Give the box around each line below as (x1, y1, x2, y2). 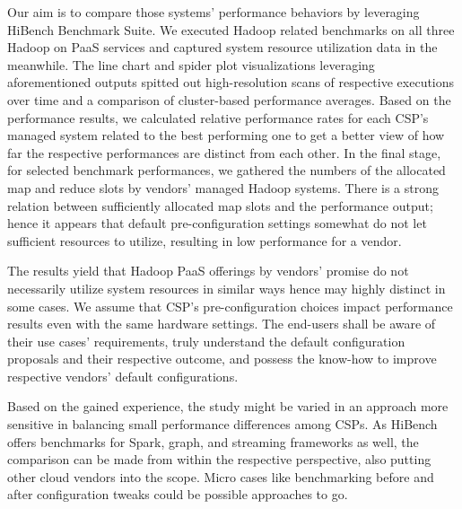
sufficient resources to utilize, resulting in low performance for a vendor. (7, 231, 402, 250)
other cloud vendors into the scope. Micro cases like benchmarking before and (7, 467, 434, 486)
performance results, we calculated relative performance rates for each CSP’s (7, 108, 429, 127)
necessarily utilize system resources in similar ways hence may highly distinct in (7, 278, 446, 297)
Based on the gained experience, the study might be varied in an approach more (7, 397, 449, 416)
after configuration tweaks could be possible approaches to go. (7, 485, 348, 504)
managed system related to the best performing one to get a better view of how (7, 126, 445, 145)
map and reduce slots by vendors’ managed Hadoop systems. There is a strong (7, 178, 440, 197)
